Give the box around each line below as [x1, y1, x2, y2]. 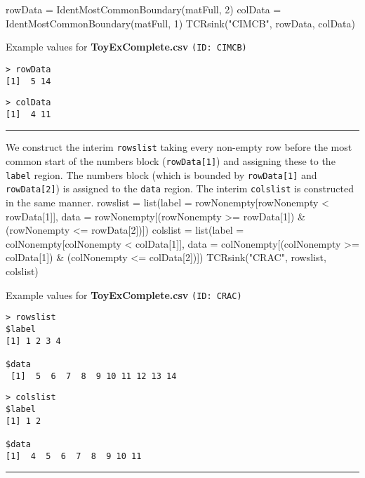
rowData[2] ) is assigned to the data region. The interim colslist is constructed [6, 181, 354, 196]
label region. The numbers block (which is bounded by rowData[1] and [6, 167, 317, 182]
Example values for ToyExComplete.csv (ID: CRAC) [6, 287, 242, 302]
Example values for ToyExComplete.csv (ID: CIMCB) [6, 39, 247, 54]
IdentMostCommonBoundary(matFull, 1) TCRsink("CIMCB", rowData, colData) [6, 15, 356, 30]
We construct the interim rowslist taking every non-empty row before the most [6, 140, 352, 154]
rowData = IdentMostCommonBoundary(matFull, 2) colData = [6, 2, 281, 16]
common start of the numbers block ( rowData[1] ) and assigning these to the [6, 154, 336, 168]
